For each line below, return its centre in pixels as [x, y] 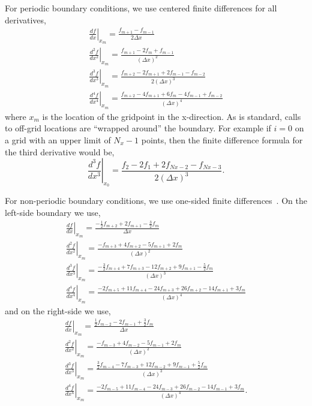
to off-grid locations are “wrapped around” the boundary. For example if [138, 128]
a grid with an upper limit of [58, 140]
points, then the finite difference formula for [222, 140]
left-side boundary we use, [53, 213]
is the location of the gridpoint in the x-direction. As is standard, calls [172, 116]
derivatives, [25, 19]
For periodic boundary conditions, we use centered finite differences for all [141, 8]
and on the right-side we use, [58, 310]
